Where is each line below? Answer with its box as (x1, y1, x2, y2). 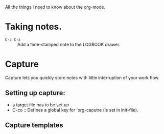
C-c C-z (5, 37, 21, 42)
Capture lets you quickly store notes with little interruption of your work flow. (5, 75, 160, 80)
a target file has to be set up (12, 102, 70, 108)
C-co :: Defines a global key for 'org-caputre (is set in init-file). (12, 107, 139, 113)
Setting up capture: (5, 89, 66, 97)
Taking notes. (5, 21, 62, 32)
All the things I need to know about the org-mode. (5, 4, 106, 10)
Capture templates (5, 121, 64, 130)
